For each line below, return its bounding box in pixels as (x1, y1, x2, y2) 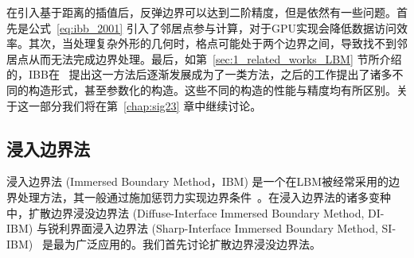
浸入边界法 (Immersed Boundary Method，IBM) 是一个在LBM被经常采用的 (6, 173, 389, 190)
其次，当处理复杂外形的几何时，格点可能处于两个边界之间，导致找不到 (28, 35, 396, 52)
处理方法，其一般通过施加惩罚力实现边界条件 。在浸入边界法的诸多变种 (17, 188, 391, 205)
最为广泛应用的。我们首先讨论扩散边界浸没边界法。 (53, 235, 321, 252)
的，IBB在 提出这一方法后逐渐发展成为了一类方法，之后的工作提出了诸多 (6, 66, 393, 83)
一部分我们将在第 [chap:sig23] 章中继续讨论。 (28, 97, 262, 114)
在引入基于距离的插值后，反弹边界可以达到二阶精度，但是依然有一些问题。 (6, 4, 396, 20)
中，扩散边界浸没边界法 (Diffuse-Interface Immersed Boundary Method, (6, 204, 365, 221)
